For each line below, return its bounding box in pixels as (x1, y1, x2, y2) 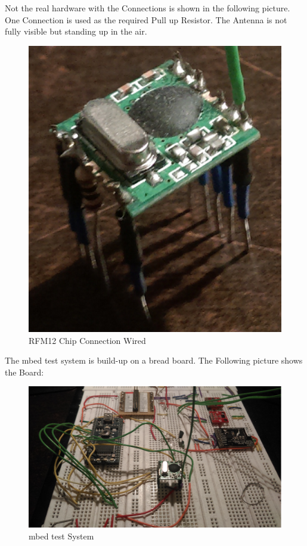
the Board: (5, 365, 44, 378)
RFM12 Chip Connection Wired (29, 334, 146, 346)
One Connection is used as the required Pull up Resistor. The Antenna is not (5, 13, 287, 26)
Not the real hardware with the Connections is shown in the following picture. (5, 2, 290, 14)
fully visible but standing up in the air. (5, 25, 147, 38)
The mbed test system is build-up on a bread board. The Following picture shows (5, 354, 303, 367)
